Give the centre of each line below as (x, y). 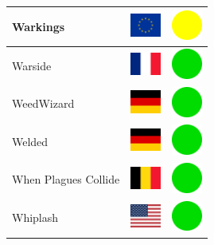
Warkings (39, 26)
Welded (30, 141)
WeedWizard (43, 103)
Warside (32, 65)
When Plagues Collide (66, 179)
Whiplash (35, 217)
